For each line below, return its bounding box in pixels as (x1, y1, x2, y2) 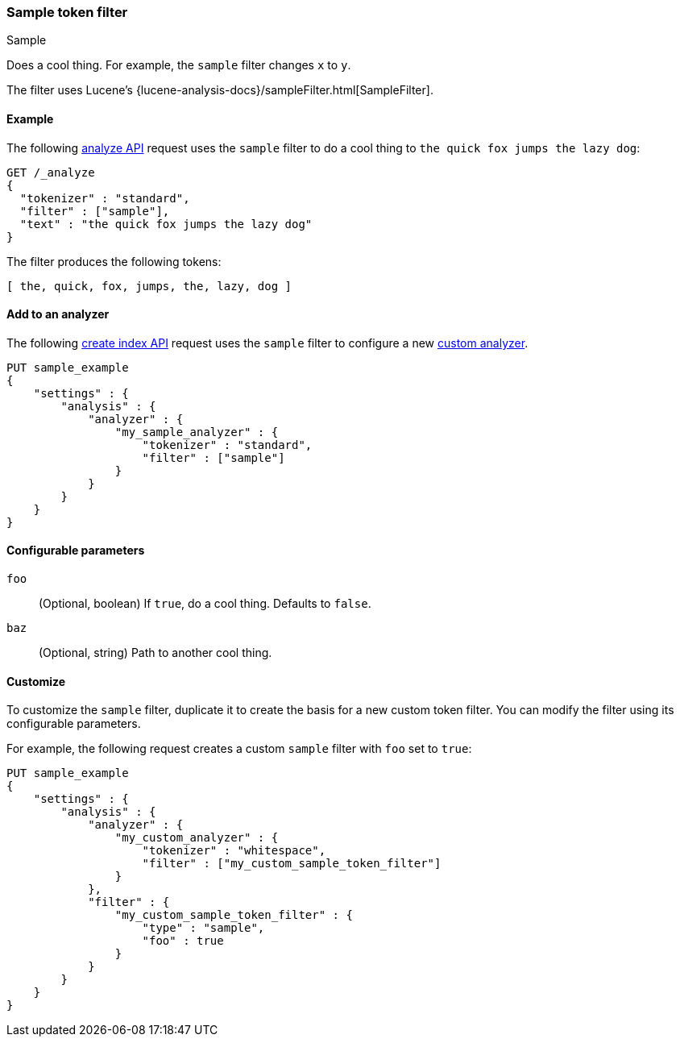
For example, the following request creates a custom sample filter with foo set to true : (6, 742, 472, 756)
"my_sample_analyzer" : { (114, 425, 279, 438)
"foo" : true (142, 934, 224, 948)
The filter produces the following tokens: (6, 254, 222, 268)
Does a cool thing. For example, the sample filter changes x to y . (6, 58, 351, 73)
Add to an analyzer (6, 307, 110, 322)
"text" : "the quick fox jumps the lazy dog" (19, 217, 313, 231)
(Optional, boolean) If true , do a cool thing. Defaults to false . (39, 596, 371, 611)
